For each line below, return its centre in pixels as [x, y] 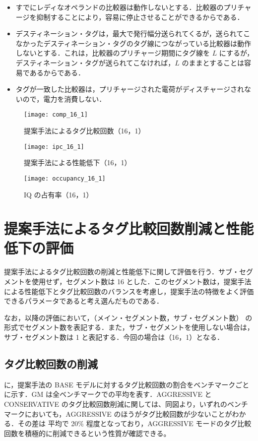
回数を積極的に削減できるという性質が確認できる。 [87, 433]
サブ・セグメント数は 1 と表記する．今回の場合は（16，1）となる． [114, 337]
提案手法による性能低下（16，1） [78, 162]
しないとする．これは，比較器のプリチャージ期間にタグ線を [113, 53]
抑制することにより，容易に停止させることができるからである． [140, 17]
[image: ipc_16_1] [54, 147]
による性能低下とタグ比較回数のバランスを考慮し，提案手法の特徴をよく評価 [129, 291]
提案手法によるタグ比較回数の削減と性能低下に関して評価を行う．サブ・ [122, 272]
